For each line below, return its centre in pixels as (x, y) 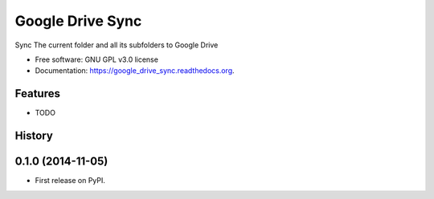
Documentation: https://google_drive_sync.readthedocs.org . (135, 71)
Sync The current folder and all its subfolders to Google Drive (117, 45)
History (34, 136)
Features (37, 93)
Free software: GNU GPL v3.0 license (96, 59)
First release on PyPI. (70, 181)
